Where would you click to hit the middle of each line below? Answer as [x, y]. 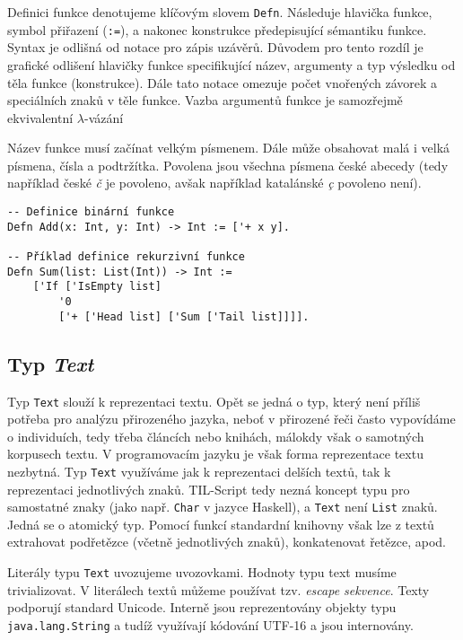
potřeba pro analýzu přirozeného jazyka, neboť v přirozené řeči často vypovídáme [231, 419]
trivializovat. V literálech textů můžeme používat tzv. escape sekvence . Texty [218, 589]
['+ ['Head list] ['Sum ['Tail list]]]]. [184, 316]
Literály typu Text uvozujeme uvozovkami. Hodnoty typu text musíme [202, 572]
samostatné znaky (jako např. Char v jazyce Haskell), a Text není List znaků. [223, 507]
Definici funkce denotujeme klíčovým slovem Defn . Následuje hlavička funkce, [220, 12]
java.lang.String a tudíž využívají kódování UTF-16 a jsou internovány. [210, 624]
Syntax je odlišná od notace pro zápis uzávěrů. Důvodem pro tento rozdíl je [215, 47]
